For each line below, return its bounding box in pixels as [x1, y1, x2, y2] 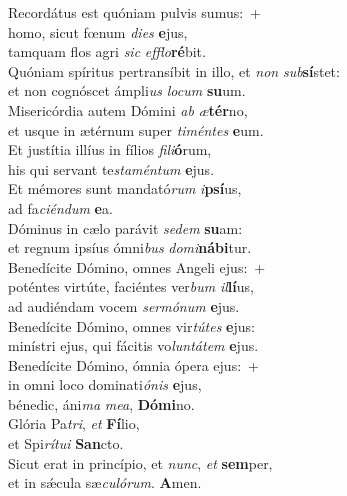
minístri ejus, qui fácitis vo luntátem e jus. [8, 335, 259, 356]
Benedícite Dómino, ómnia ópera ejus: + [8, 354, 259, 375]
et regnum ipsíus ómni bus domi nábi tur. [8, 237, 252, 258]
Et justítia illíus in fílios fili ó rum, [8, 139, 212, 160]
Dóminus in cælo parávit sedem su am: [8, 217, 243, 238]
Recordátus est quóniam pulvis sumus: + [8, 2, 262, 22]
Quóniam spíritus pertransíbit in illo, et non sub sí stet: [8, 60, 340, 81]
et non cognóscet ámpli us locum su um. [8, 80, 246, 101]
